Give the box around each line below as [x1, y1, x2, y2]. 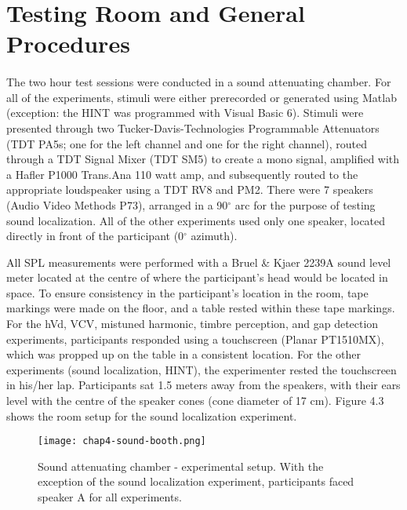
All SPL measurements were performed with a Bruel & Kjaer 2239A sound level [6, 253, 391, 270]
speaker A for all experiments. [38, 489, 182, 505]
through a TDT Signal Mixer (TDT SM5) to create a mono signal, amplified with [6, 151, 400, 167]
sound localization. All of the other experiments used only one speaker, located [6, 212, 386, 228]
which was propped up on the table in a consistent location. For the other [6, 346, 362, 362]
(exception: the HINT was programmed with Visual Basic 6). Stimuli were [6, 104, 364, 121]
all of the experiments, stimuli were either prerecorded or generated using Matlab [6, 89, 397, 105]
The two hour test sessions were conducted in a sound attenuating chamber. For [6, 74, 391, 90]
